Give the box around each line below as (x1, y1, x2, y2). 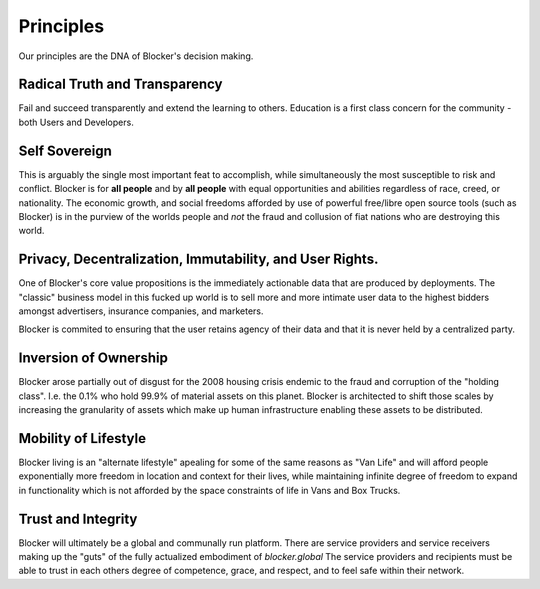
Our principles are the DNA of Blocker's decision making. (18, 50, 254, 62)
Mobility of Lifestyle (18, 430, 147, 447)
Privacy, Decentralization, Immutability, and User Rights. (18, 251, 379, 268)
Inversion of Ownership (18, 350, 169, 367)
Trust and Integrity (18, 510, 138, 527)
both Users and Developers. (18, 116, 134, 128)
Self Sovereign (18, 142, 112, 159)
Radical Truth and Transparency (18, 76, 223, 93)
